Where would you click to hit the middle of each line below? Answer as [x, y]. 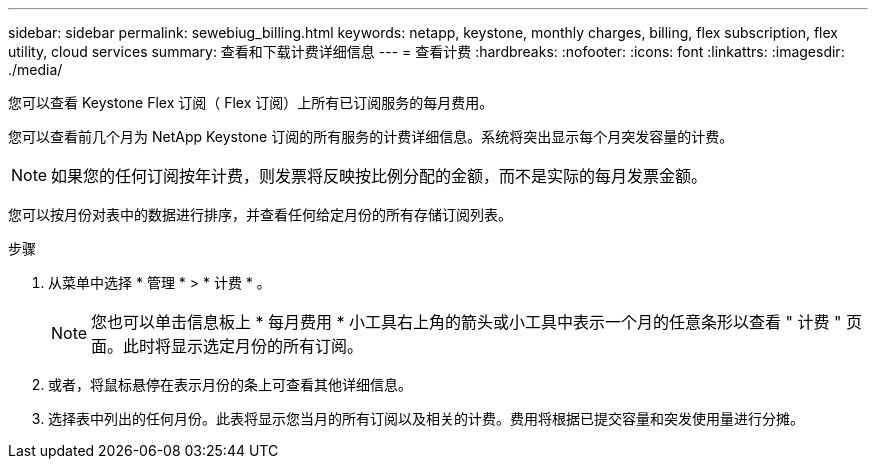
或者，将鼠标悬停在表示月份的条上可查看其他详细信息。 [230, 384]
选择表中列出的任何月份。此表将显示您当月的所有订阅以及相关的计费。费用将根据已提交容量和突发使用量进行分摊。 [426, 418]
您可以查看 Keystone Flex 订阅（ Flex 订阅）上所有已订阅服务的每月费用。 [251, 102]
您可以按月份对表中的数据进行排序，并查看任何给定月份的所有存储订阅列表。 [260, 214]
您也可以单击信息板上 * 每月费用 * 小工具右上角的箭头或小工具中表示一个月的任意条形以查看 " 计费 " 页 [477, 322]
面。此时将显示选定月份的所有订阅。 [227, 346]
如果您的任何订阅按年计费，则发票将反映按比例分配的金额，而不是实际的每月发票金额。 [379, 176]
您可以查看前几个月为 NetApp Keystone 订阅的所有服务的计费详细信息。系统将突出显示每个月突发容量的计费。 [371, 136]
